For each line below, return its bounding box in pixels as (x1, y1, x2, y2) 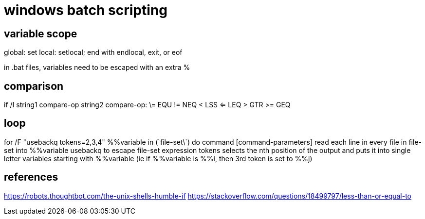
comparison (4, 80, 64, 92)
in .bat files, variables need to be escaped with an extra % (4, 63, 190, 72)
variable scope (4, 27, 77, 40)
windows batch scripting (4, 2, 167, 18)
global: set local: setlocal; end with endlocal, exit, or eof (4, 48, 183, 57)
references (4, 171, 58, 184)
